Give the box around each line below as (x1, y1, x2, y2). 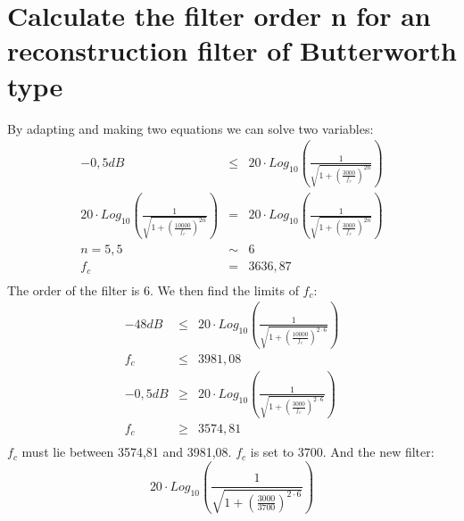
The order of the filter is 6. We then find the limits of (7, 280, 299, 299)
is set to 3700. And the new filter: (250, 442, 435, 461)
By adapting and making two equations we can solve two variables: (7, 119, 374, 137)
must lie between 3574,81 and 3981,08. (21, 442, 232, 461)
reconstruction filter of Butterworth (7, 32, 457, 69)
